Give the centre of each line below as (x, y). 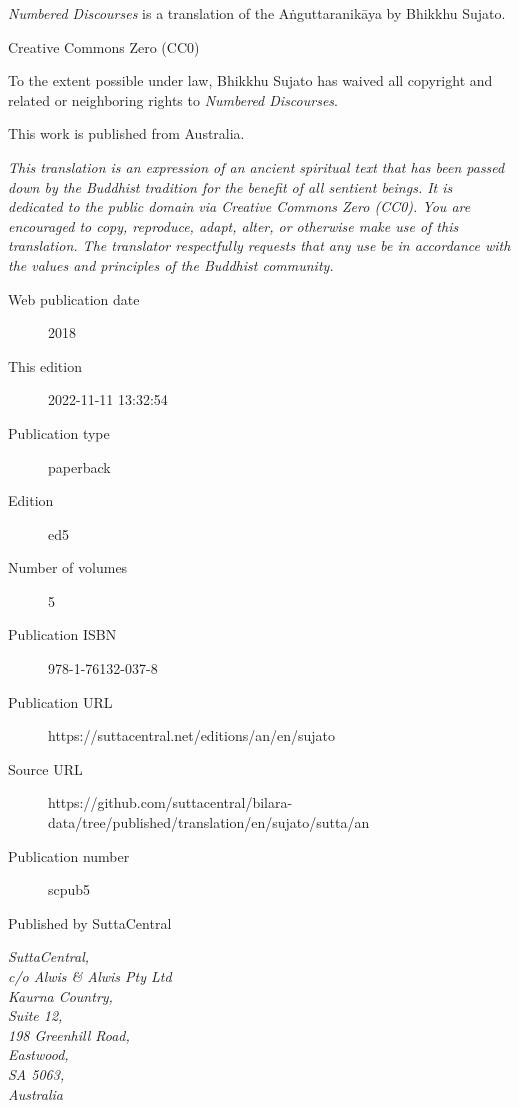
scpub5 (69, 889)
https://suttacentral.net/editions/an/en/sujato (191, 735)
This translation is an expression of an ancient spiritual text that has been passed (256, 166)
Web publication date (74, 298)
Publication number (69, 855)
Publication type (59, 432)
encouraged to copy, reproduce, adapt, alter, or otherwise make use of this (233, 225)
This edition (45, 365)
